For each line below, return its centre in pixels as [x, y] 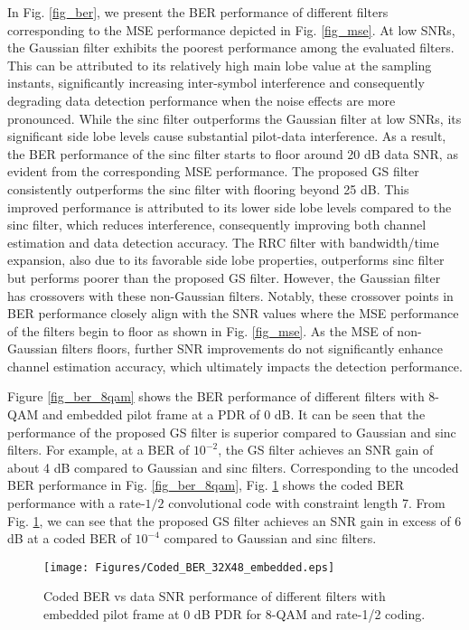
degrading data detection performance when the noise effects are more [202, 100]
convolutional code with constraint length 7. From [307, 503]
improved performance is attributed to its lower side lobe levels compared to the [230, 207]
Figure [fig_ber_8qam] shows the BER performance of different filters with [216, 396]
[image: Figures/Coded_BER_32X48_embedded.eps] [189, 567]
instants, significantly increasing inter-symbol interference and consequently [216, 83]
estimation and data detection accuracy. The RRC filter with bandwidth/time [223, 242]
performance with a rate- [76, 503]
